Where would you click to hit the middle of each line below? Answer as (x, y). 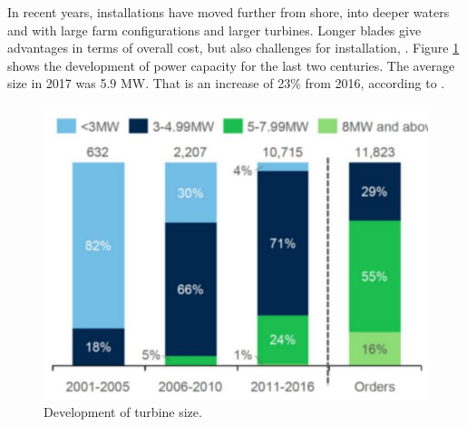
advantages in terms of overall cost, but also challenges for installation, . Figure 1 (233, 48)
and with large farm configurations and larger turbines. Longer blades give (214, 30)
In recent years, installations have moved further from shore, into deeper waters (229, 12)
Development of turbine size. (123, 412)
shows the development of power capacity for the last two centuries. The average (231, 65)
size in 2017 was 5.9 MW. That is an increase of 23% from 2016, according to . (226, 83)
